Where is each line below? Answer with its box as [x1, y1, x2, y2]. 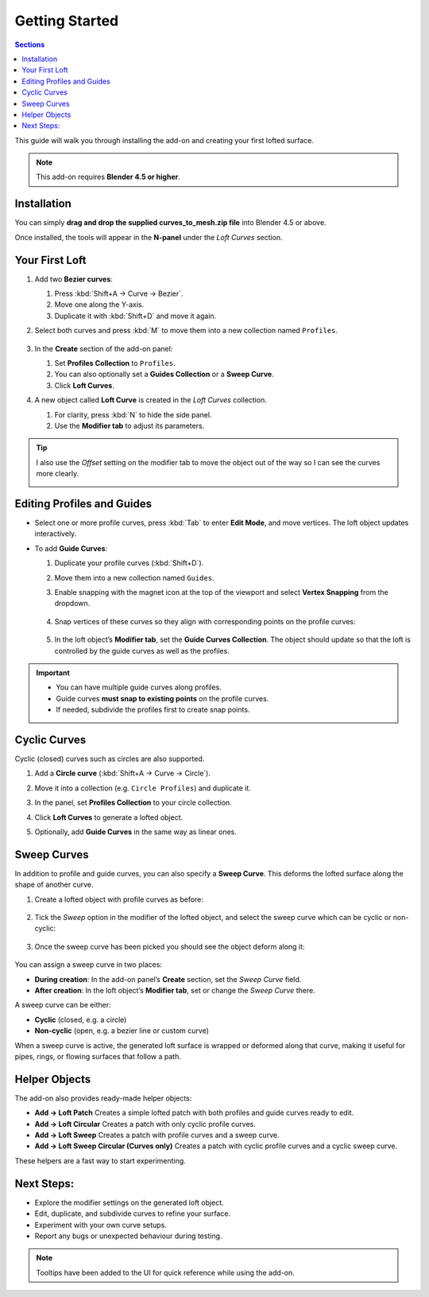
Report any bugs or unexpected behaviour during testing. [34, 1231, 222, 1241]
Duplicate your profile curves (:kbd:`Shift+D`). [54, 558, 204, 568]
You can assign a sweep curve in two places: [14, 960, 163, 969]
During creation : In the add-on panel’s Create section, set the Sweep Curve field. [34, 974, 302, 984]
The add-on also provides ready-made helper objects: [14, 1093, 192, 1103]
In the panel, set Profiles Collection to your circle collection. [34, 798, 232, 807]
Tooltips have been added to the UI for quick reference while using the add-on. [36, 1268, 295, 1277]
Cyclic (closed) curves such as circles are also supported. [14, 754, 205, 763]
